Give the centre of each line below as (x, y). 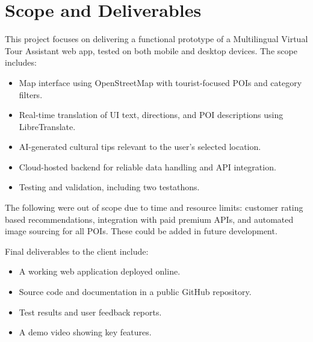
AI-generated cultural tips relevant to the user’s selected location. (140, 147)
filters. (31, 94)
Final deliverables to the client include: (77, 251)
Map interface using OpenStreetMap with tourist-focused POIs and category (160, 82)
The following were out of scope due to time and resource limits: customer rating (154, 207)
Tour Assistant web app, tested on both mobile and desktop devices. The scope (151, 50)
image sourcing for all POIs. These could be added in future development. (141, 231)
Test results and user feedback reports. (90, 312)
